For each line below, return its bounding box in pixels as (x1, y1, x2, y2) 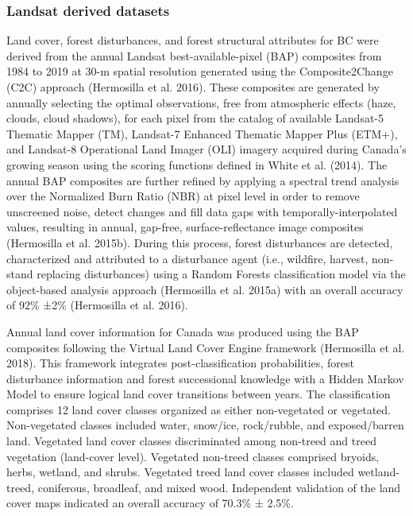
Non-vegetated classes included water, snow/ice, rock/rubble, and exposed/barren (6, 417, 404, 433)
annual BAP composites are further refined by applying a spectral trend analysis (6, 172, 399, 188)
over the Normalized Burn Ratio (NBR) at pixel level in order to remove (6, 188, 360, 204)
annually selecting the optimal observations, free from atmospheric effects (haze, (6, 94, 396, 111)
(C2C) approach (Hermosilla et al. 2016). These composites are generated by (6, 79, 380, 95)
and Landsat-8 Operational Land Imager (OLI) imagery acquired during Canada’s (6, 141, 407, 157)
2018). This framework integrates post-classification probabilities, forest (6, 355, 354, 371)
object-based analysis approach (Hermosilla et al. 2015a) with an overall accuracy (6, 281, 403, 297)
